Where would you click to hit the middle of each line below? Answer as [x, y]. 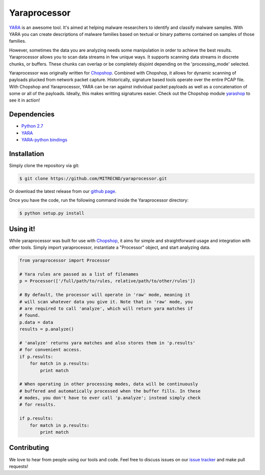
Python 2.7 [32, 126]
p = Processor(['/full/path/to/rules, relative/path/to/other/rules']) [107, 281]
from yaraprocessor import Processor [65, 261]
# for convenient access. [51, 350]
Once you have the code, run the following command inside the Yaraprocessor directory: [99, 200]
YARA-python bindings [44, 140]
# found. [30, 316]
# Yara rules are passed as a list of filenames [79, 274]
